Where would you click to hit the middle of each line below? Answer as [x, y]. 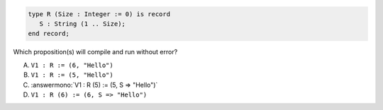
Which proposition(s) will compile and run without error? [95, 52]
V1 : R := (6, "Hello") [72, 65]
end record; [49, 34]
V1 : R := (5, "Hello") [72, 75]
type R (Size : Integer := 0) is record [99, 14]
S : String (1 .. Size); [82, 24]
